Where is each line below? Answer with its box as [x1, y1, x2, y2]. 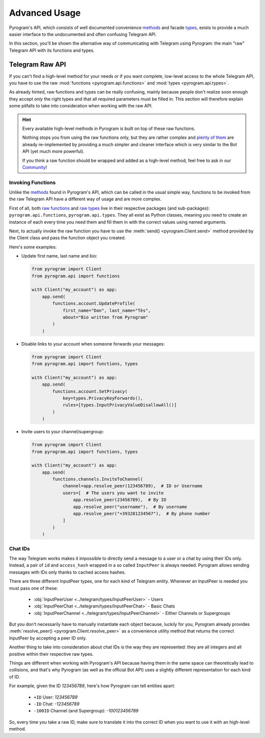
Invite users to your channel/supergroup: [21, 429, 104, 435]
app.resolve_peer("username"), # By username [73, 504, 187, 510]
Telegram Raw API [9, 60, 66, 68]
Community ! [22, 164, 47, 170]
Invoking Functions [9, 179, 56, 186]
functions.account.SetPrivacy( [52, 388, 128, 394]
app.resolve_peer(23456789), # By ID [73, 497, 166, 503]
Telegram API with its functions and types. [9, 47, 95, 53]
